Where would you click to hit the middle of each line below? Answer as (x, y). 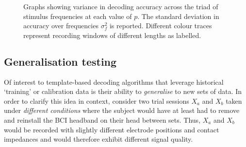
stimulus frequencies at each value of (78, 16)
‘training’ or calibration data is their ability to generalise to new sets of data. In (123, 91)
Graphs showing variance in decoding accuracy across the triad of (121, 6)
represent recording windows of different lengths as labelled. (112, 35)
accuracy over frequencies (61, 26)
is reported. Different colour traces (161, 26)
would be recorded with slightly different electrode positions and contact (112, 129)
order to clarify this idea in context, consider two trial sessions (97, 101)
